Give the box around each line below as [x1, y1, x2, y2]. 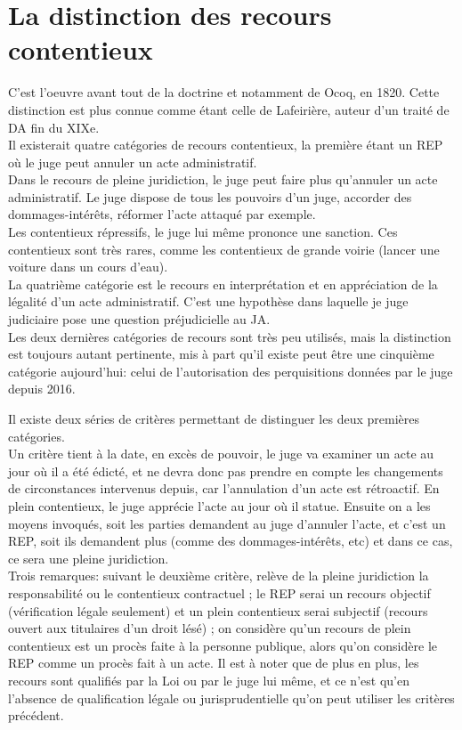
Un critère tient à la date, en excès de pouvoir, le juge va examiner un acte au [8, 444, 434, 463]
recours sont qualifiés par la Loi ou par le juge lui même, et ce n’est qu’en [8, 670, 409, 689]
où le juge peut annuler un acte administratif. [8, 152, 257, 171]
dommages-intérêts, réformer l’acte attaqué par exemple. [8, 205, 316, 223]
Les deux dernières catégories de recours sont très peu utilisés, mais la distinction [8, 327, 451, 345]
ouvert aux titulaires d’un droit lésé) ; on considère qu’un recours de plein [8, 619, 411, 637]
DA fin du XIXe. [8, 118, 100, 136]
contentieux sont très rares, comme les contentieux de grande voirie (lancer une [8, 239, 440, 258]
